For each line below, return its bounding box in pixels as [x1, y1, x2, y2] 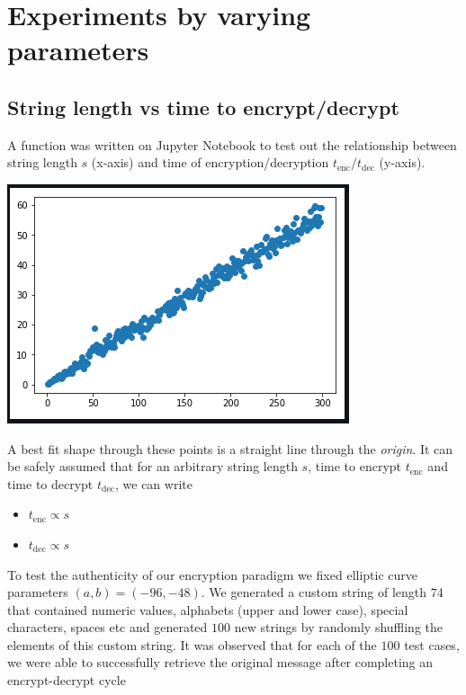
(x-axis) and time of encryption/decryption [91, 153, 329, 172]
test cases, [404, 635, 460, 654]
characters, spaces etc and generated [7, 618, 208, 637]
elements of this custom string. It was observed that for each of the [7, 635, 377, 654]
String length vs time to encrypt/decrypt [7, 93, 399, 120]
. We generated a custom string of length [201, 583, 427, 601]
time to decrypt [7, 474, 94, 493]
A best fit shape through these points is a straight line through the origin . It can [7, 439, 453, 458]
